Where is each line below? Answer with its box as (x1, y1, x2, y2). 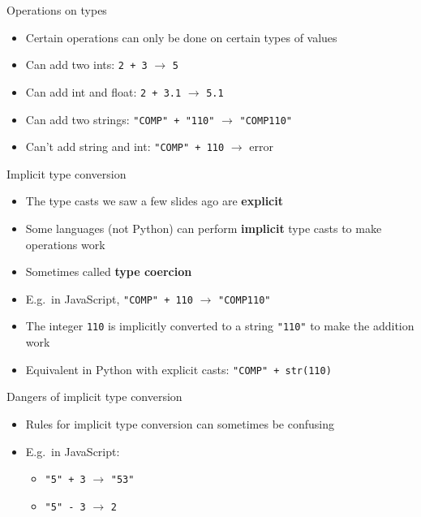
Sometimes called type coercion (25, 263, 192, 280)
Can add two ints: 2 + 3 (25, 56, 148, 73)
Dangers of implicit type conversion (6, 388, 183, 405)
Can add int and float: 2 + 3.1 (25, 83, 182, 100)
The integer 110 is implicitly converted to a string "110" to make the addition (25, 317, 415, 334)
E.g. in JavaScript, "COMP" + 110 (25, 290, 193, 307)
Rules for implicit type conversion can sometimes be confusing (25, 415, 334, 432)
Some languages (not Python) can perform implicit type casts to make (25, 220, 382, 236)
